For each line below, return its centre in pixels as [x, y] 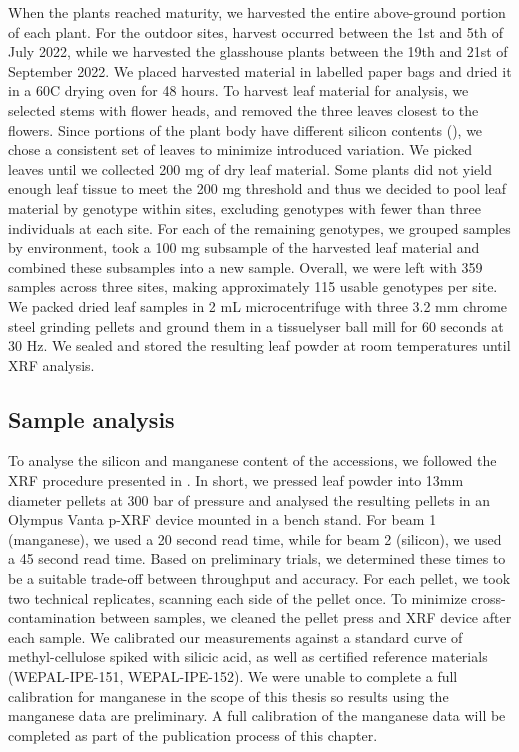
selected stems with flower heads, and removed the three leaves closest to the [243, 109]
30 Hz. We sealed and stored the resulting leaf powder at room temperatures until [259, 345]
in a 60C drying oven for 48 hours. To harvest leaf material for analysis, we [238, 90]
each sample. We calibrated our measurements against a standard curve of [235, 636]
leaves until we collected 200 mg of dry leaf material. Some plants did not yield [250, 168]
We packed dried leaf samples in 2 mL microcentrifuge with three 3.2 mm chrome [258, 305]
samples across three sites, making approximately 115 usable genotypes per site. [253, 286]
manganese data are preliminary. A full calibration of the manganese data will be [257, 715]
